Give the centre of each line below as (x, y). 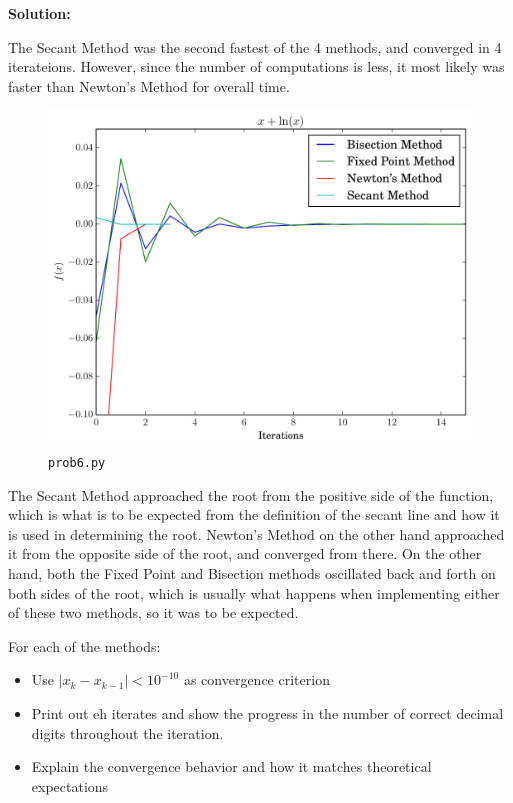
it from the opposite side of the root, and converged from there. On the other (245, 553)
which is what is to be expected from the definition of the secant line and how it (254, 514)
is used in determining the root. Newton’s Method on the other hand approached (256, 533)
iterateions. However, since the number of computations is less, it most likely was (256, 66)
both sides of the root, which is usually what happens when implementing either (254, 592)
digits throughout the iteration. (127, 732)
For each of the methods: (84, 645)
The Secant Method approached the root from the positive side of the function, (251, 494)
